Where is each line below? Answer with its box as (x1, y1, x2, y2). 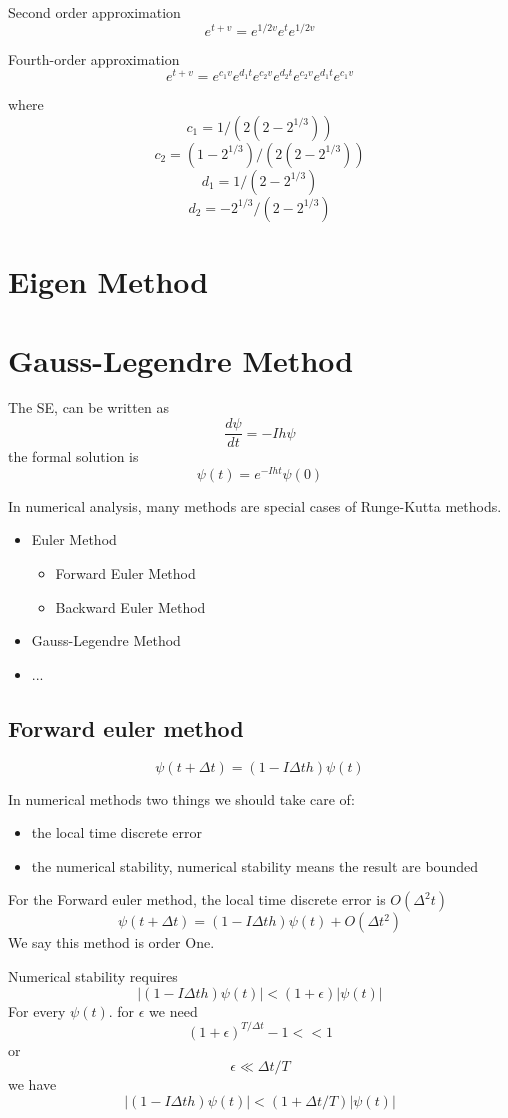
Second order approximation (8, 2, 181, 22)
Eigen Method (8, 261, 209, 302)
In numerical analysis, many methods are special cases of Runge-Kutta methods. (8, 495, 502, 516)
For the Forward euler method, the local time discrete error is (8, 889, 386, 910)
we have (8, 1074, 57, 1095)
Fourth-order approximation (8, 48, 180, 69)
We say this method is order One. (8, 932, 215, 953)
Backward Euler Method (55, 596, 206, 617)
